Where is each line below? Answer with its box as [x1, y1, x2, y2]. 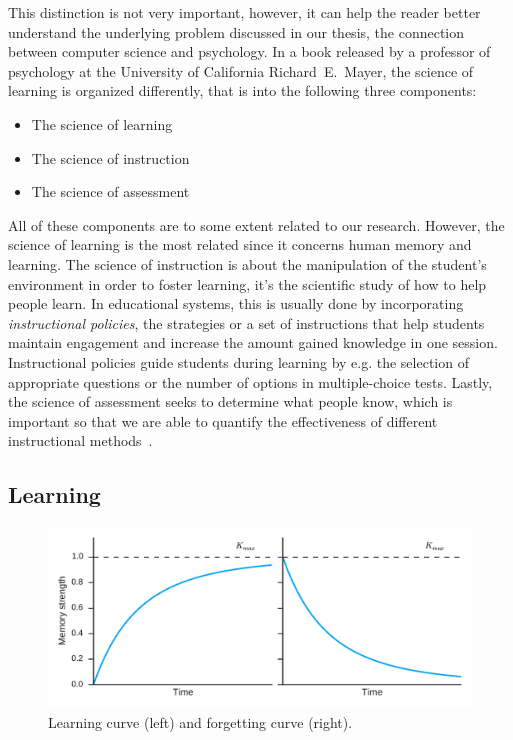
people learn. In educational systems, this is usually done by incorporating [8, 293, 464, 314]
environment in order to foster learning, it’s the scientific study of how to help [8, 273, 487, 294]
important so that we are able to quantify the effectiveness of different [8, 410, 438, 431]
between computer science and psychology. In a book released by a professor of [8, 41, 491, 62]
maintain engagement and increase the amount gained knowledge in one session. [8, 332, 498, 353]
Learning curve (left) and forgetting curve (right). [48, 712, 353, 733]
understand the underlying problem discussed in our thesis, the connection [8, 21, 465, 42]
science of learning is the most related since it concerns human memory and [8, 234, 472, 255]
